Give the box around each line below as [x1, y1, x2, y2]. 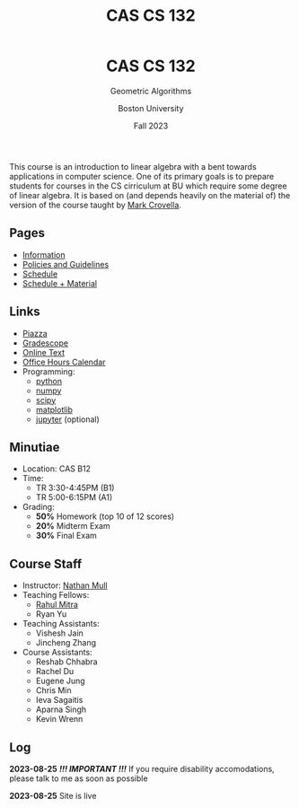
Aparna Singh [35, 704, 87, 715]
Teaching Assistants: [22, 619, 101, 629]
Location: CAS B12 [22, 463, 92, 474]
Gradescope [22, 338, 69, 348]
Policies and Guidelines [22, 259, 110, 269]
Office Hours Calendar [22, 356, 106, 367]
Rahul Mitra [35, 599, 79, 610]
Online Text [22, 347, 66, 357]
